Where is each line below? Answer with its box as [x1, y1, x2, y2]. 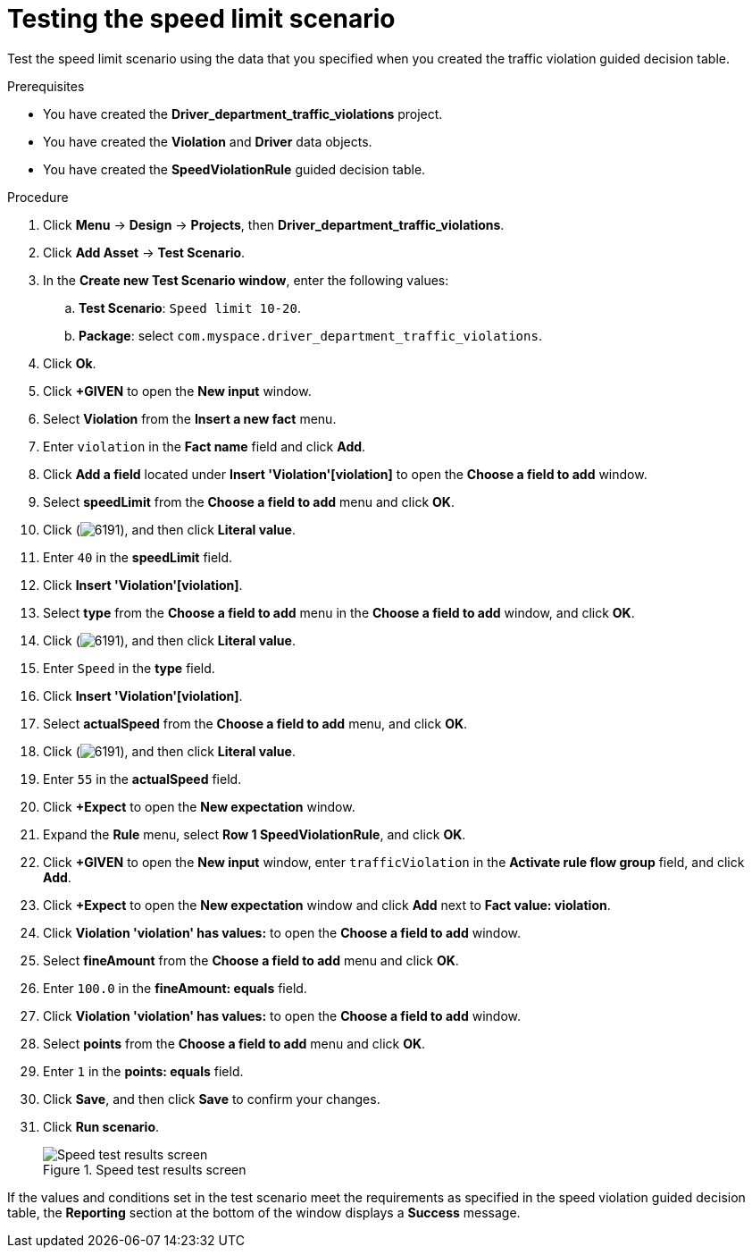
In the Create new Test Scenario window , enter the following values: [43, 272, 449, 288]
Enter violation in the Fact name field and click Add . [43, 438, 366, 454]
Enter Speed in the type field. [43, 660, 215, 676]
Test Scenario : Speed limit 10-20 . [79, 299, 301, 316]
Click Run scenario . [43, 1118, 160, 1134]
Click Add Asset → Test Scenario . [43, 244, 246, 260]
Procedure [7, 189, 69, 205]
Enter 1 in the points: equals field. [43, 1063, 244, 1079]
